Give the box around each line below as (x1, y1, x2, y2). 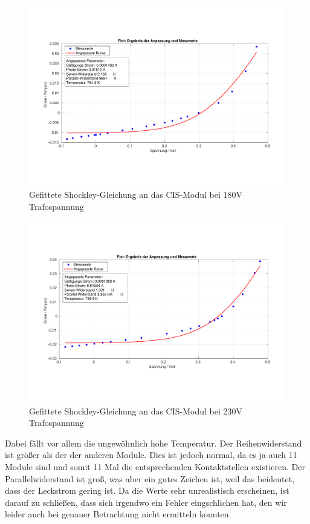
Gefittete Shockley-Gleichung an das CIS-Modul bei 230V (29, 404, 243, 417)
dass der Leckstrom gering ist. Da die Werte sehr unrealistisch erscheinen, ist (5, 484, 289, 497)
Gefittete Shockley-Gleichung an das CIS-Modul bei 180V (29, 188, 243, 201)
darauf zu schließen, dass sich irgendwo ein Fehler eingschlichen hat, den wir (5, 496, 287, 508)
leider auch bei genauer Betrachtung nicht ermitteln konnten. (5, 508, 231, 520)
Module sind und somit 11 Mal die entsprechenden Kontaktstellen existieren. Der (5, 460, 305, 473)
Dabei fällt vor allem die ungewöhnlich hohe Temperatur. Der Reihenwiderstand (5, 436, 302, 449)
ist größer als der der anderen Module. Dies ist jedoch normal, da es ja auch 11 (5, 448, 297, 461)
